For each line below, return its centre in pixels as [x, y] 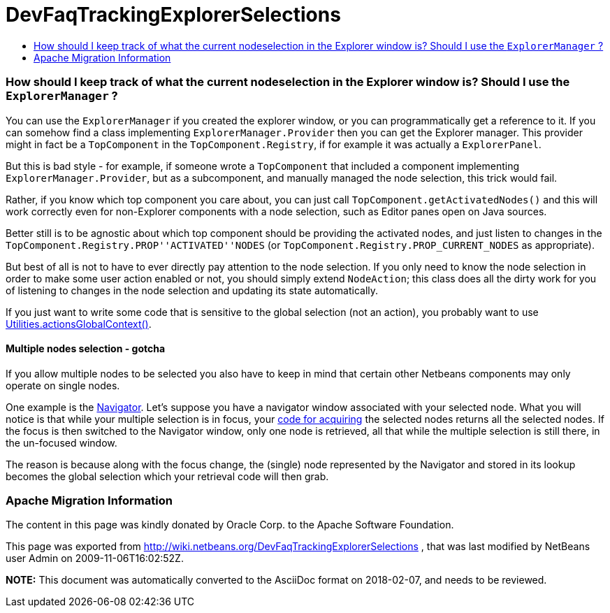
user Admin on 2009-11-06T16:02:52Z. [95, 558]
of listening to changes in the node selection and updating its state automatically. [192, 290]
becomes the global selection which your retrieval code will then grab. [167, 476]
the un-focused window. [61, 442]
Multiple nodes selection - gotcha [86, 349]
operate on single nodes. [63, 385]
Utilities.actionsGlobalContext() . [79, 324]
